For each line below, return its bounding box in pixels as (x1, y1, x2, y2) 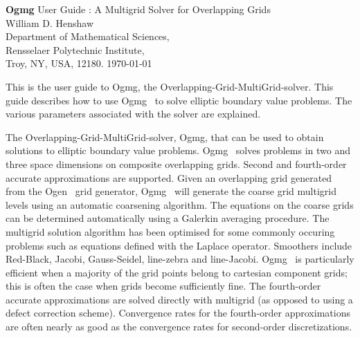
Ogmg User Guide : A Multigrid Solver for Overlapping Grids (6, 2, 271, 16)
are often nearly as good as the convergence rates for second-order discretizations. (6, 319, 352, 334)
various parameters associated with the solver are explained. (6, 106, 261, 121)
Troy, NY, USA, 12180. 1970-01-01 (6, 56, 152, 71)
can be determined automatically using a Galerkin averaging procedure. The (6, 211, 330, 225)
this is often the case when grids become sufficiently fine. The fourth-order (6, 279, 321, 293)
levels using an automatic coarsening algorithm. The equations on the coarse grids (6, 197, 354, 212)
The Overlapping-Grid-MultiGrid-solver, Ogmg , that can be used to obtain (6, 129, 324, 144)
